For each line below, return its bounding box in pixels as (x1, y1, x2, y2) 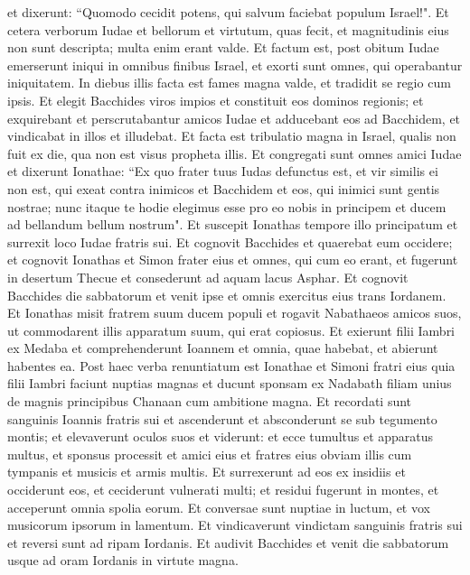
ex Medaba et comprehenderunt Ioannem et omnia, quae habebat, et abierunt (7, 339, 438, 357)
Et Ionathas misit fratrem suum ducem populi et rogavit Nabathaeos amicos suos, (7, 303, 462, 322)
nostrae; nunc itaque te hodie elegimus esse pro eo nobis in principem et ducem (7, 197, 446, 216)
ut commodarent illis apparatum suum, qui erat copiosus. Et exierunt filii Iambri (7, 320, 456, 339)
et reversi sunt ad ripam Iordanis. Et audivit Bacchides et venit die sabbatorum (7, 533, 449, 552)
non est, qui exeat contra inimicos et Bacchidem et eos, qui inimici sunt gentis (7, 179, 440, 198)
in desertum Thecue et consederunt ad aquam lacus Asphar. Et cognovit (7, 267, 409, 286)
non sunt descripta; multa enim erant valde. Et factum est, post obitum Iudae (7, 38, 439, 57)
